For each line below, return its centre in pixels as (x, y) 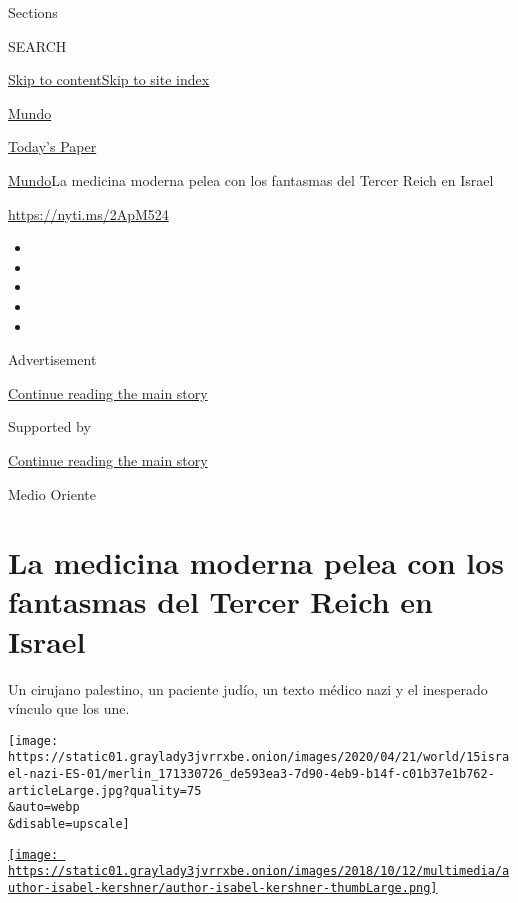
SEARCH (37, 45)
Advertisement (52, 359)
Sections (33, 12)
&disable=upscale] (69, 824)
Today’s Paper (52, 146)
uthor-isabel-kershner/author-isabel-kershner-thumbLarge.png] (223, 888)
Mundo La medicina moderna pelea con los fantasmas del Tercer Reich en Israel (251, 179)
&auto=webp (44, 807)
